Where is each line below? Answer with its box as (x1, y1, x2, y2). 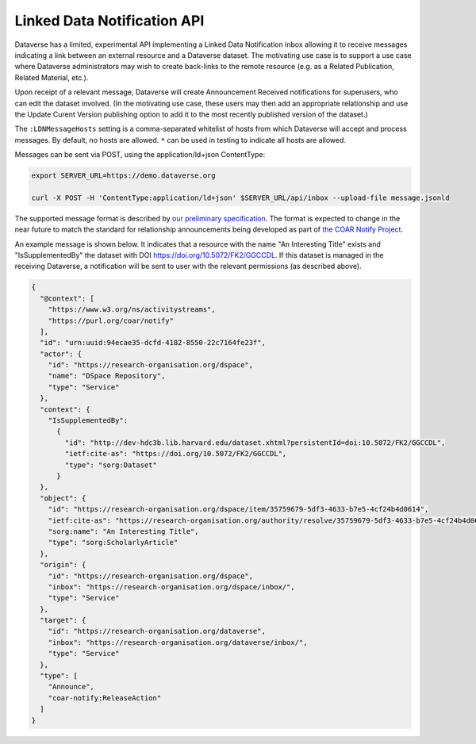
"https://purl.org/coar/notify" (48, 316, 175, 325)
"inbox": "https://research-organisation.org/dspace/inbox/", (48, 582, 295, 591)
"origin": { (40, 560, 86, 570)
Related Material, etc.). (14, 72, 89, 82)
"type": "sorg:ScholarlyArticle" (48, 538, 178, 547)
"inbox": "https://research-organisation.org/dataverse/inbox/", (48, 638, 308, 646)
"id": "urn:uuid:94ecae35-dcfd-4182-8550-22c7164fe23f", (40, 338, 266, 347)
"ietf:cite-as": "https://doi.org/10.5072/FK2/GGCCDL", (64, 449, 287, 458)
